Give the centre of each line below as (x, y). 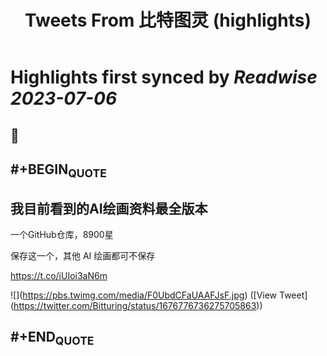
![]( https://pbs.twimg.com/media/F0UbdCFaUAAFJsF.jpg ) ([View (144, 295)
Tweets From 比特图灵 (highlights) (168, 20)
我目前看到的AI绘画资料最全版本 (109, 208)
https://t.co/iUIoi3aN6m (59, 275)
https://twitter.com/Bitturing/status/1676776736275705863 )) (138, 305)
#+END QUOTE (52, 338)
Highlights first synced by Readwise (164, 77)
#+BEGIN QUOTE (58, 171)
